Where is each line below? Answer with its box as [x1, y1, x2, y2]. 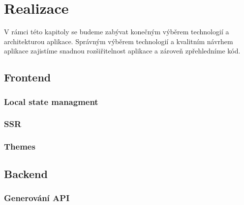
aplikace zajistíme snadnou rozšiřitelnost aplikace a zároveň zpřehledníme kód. [4, 46, 241, 56]
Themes [4, 140, 35, 153]
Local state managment [4, 95, 98, 107]
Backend [4, 166, 48, 181]
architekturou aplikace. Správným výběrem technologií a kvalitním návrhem [4, 36, 233, 46]
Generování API [4, 191, 70, 204]
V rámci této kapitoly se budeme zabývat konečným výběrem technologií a [4, 26, 229, 37]
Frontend [4, 70, 51, 85]
